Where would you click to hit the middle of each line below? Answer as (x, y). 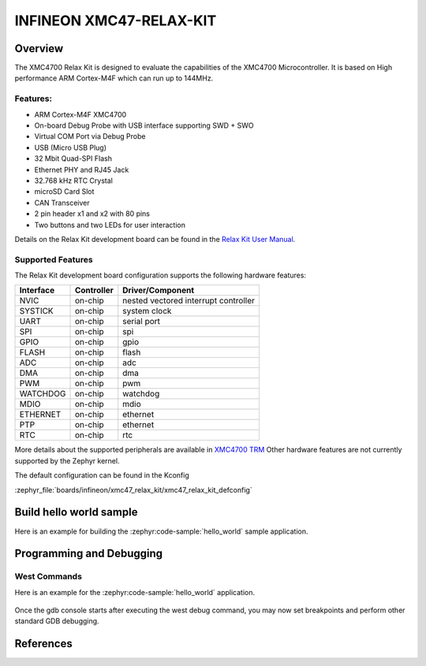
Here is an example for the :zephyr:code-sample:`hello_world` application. (135, 592)
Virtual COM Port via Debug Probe (90, 136)
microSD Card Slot (64, 192)
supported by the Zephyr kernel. (67, 460)
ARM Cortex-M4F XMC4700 (80, 114)
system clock (147, 311)
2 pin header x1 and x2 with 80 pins (92, 214)
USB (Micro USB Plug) (70, 147)
